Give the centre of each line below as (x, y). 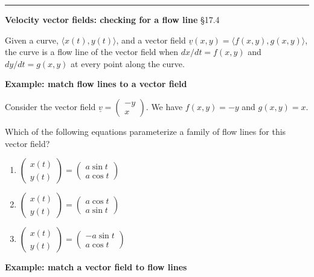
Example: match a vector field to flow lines (96, 267)
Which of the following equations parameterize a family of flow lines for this (146, 131)
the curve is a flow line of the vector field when (92, 52)
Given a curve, (32, 40)
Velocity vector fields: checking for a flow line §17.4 (112, 19)
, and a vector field (151, 40)
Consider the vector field (50, 106)
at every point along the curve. (128, 63)
